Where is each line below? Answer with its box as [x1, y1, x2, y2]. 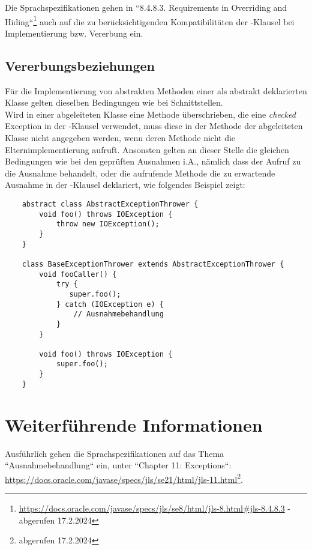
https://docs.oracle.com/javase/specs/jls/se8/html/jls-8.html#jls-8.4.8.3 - [19, 502, 290, 515]
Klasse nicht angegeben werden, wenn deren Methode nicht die [5, 131, 236, 144]
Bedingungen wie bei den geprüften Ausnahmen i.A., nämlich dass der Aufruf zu [5, 155, 301, 168]
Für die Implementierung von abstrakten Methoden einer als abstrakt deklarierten [5, 84, 307, 97]
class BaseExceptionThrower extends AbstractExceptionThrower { [22, 259, 284, 268]
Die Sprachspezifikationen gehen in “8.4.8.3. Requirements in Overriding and [5, 1, 287, 13]
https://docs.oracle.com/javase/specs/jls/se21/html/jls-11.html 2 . [5, 471, 243, 485]
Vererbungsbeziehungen [5, 56, 155, 74]
